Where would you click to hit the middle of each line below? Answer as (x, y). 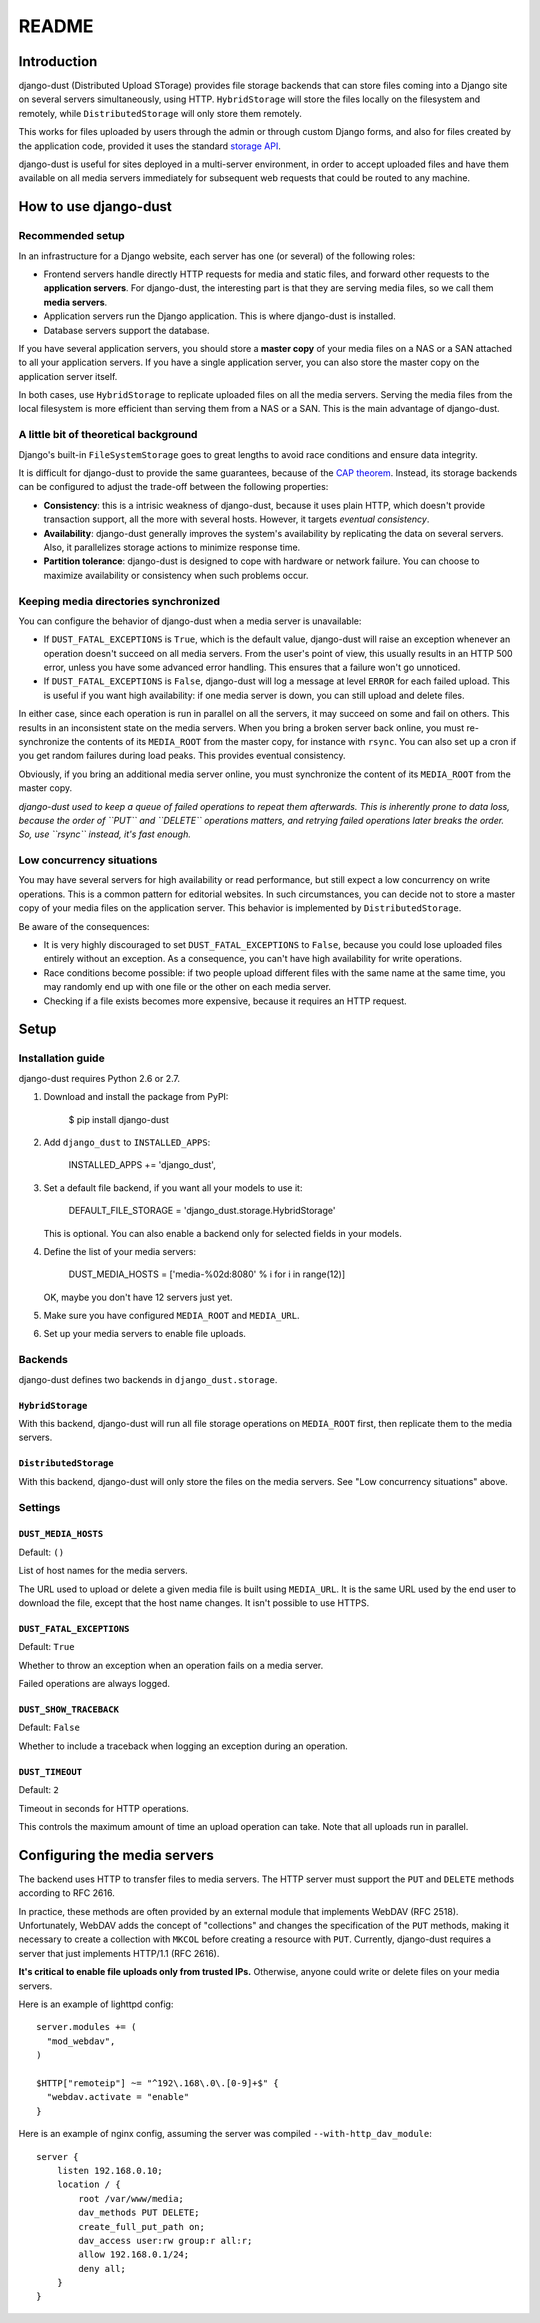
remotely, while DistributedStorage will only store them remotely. (160, 113)
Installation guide (61, 1058)
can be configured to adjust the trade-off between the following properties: (173, 487)
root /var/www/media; (131, 2198)
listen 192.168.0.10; (110, 2170)
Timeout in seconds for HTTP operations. (103, 1808)
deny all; (102, 2268)
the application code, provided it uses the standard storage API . (150, 146)
